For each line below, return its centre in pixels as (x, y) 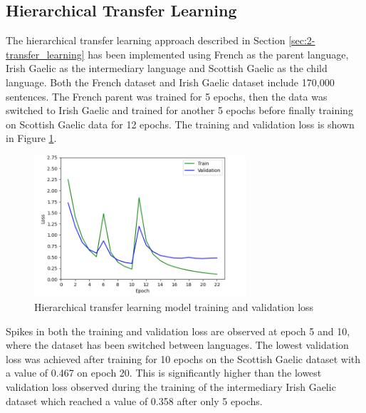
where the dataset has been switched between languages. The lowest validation (177, 345)
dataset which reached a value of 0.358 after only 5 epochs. (134, 401)
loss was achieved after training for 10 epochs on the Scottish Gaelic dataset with (183, 358)
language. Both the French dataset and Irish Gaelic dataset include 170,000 (170, 82)
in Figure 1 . (31, 138)
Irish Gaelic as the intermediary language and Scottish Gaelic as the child (167, 68)
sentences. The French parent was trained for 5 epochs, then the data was (167, 96)
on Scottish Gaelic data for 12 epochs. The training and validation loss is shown (180, 124)
